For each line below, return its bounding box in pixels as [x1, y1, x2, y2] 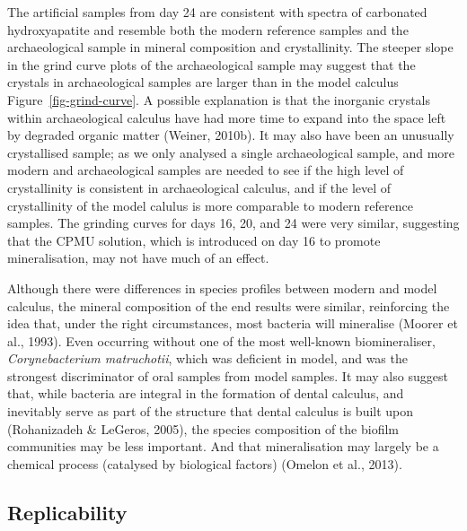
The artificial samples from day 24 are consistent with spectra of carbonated [7, 3, 427, 21]
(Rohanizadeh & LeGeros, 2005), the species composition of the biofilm [7, 419, 399, 438]
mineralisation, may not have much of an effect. [7, 248, 269, 267]
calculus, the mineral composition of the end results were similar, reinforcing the [7, 296, 450, 315]
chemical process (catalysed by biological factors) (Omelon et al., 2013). [7, 454, 402, 473]
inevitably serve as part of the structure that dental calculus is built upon [7, 402, 414, 421]
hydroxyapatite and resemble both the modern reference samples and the [7, 20, 409, 39]
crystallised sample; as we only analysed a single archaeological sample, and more [7, 143, 454, 161]
